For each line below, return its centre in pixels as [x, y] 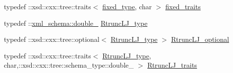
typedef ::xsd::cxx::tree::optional [52, 39]
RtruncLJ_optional [200, 39]
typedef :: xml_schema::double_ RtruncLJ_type [76, 23]
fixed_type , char [127, 6]
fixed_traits [183, 6]
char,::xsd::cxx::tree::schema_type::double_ [69, 65]
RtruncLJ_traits [172, 65]
